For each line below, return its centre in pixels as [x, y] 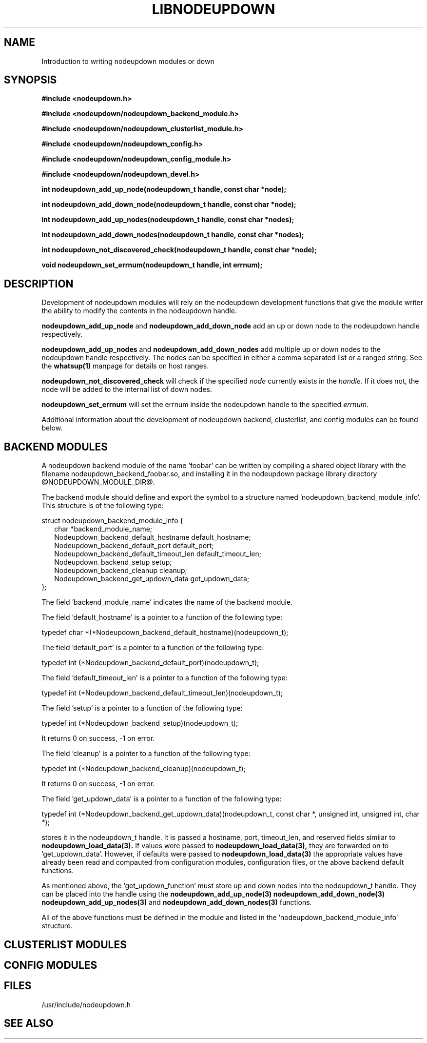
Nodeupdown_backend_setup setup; [113, 562]
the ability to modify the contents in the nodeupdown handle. [139, 311]
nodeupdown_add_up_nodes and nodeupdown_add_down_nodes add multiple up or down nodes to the [211, 349]
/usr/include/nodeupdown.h [86, 1004]
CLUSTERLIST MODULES [65, 944]
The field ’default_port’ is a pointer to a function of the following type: [153, 648]
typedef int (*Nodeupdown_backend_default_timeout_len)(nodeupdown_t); [162, 693]
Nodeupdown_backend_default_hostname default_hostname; [153, 537]
